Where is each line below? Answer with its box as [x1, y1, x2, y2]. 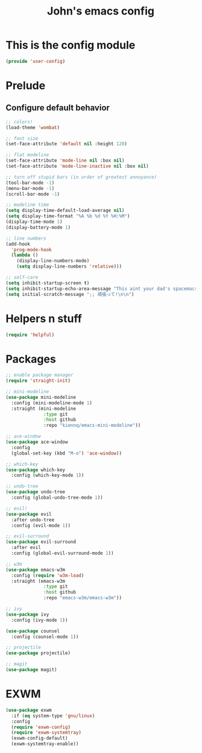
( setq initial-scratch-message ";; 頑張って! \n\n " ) [5, 291, 134, 297]
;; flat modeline [5, 152, 49, 158]
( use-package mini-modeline [5, 394, 77, 400]
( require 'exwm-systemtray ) [11, 729, 82, 736]
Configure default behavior [5, 103, 110, 113]
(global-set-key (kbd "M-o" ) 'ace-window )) [11, 450, 122, 456]
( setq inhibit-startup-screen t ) [5, 280, 90, 286]
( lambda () [11, 252, 39, 258]
